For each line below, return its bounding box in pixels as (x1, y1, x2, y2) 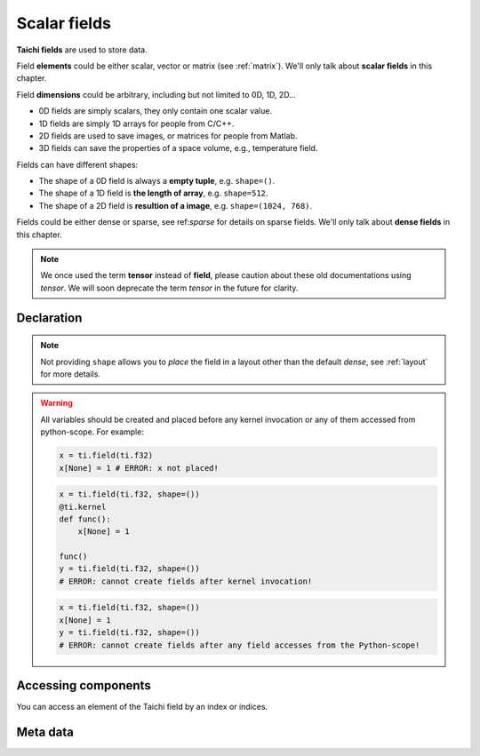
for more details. (40, 369, 101, 379)
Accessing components (16, 678, 151, 693)
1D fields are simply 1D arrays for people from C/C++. (38, 118, 235, 129)
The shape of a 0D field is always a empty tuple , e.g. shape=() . (38, 176, 276, 187)
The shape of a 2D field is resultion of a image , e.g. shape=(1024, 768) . (38, 200, 313, 211)
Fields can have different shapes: (16, 159, 139, 170)
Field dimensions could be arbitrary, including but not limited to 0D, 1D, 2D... (16, 89, 297, 99)
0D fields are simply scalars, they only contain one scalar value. (38, 106, 273, 116)
